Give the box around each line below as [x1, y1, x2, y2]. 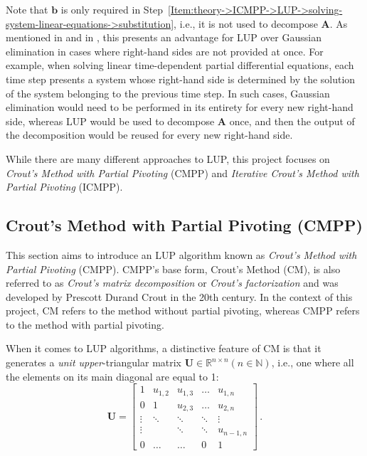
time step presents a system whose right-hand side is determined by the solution [6, 71, 356, 86]
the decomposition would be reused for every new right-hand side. [6, 127, 293, 142]
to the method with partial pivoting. [6, 317, 164, 332]
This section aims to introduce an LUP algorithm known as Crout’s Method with [6, 247, 357, 262]
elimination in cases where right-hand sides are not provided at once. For [6, 43, 324, 58]
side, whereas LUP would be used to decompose [6, 113, 215, 128]
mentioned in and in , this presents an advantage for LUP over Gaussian [6, 30, 321, 45]
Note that [6, 2, 48, 16]
